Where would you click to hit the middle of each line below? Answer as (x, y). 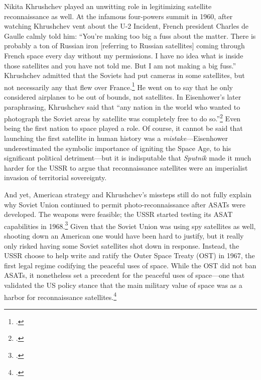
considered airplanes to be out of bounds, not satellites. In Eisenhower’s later (123, 97)
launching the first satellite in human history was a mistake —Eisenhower (116, 138)
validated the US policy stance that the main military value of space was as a (123, 285)
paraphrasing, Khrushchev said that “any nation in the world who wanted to (122, 106)
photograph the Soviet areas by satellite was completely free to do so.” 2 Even (122, 118)
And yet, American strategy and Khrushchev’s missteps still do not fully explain (128, 194)
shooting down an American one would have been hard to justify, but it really (124, 236)
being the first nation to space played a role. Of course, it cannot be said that (123, 128)
